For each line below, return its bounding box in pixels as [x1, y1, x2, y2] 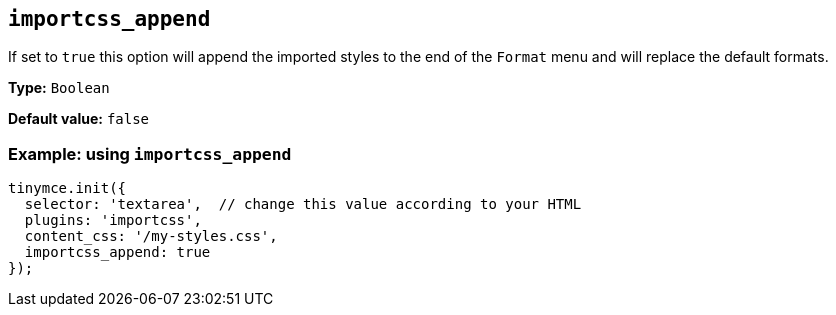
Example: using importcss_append [8, 143, 292, 164]
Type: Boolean [8, 79, 110, 97]
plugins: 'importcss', [24, 212, 202, 229]
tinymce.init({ [8, 180, 127, 197]
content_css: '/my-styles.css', [24, 228, 278, 245]
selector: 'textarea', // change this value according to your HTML [24, 196, 582, 213]
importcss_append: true [24, 244, 211, 261]
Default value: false [8, 110, 150, 128]
